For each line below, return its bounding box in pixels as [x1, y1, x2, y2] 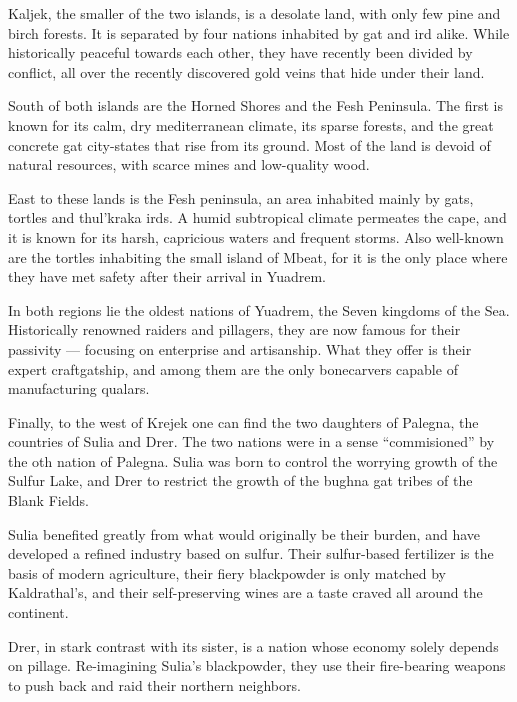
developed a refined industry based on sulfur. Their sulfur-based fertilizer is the [8, 543, 494, 564]
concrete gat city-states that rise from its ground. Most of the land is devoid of [8, 134, 491, 155]
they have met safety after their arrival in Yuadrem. [8, 266, 326, 287]
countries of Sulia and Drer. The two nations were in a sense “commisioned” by [8, 431, 495, 452]
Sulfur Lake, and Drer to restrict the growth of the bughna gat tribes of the [8, 470, 473, 491]
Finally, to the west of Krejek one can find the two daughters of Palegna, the [8, 411, 479, 432]
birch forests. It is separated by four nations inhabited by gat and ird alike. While [8, 22, 510, 43]
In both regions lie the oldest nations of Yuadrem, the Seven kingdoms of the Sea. [8, 299, 510, 320]
